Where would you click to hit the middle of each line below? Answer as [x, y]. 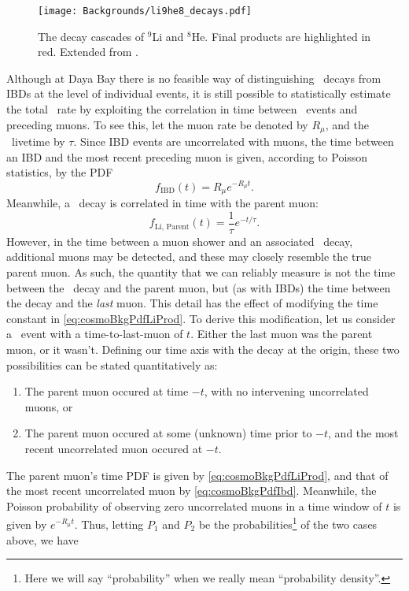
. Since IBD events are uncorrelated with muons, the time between [234, 141]
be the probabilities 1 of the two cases [288, 523]
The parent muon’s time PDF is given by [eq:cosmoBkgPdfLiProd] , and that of [197, 475]
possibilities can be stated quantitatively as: [112, 364]
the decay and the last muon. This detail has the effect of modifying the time [192, 303]
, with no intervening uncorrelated [286, 391]
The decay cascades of [91, 36]
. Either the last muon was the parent [282, 334]
